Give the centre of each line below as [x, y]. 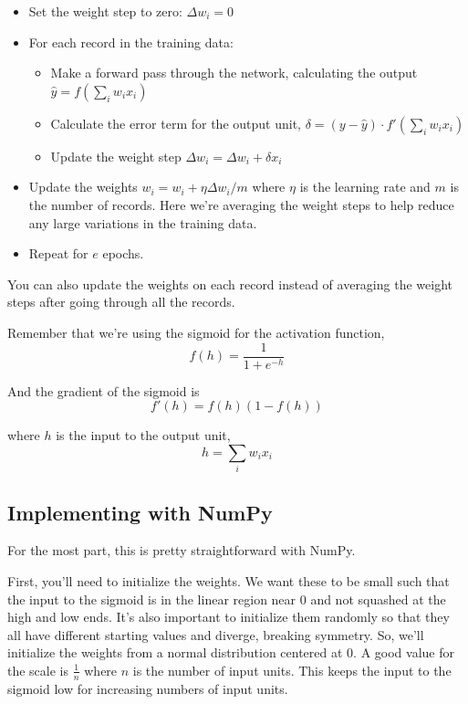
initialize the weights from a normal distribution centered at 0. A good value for [231, 652]
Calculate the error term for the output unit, [176, 123]
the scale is [38, 670]
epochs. [123, 253]
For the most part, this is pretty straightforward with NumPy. [182, 550]
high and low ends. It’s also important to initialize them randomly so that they [229, 617]
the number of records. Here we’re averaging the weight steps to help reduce [241, 204]
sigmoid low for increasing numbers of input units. [148, 688]
